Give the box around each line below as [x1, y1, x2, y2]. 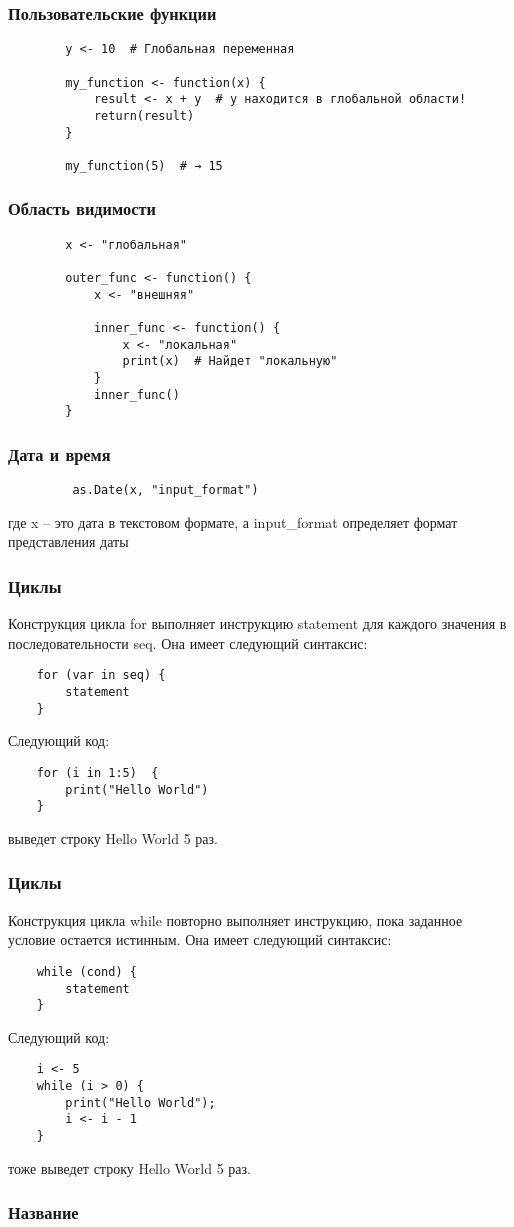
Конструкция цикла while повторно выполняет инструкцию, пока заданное [8, 909, 463, 930]
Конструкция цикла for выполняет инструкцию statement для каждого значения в [8, 613, 507, 634]
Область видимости [8, 196, 156, 221]
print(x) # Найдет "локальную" [122, 354, 338, 369]
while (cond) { [36, 964, 137, 979]
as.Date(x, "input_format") [72, 483, 259, 498]
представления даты [8, 531, 129, 552]
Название [8, 1200, 79, 1225]
